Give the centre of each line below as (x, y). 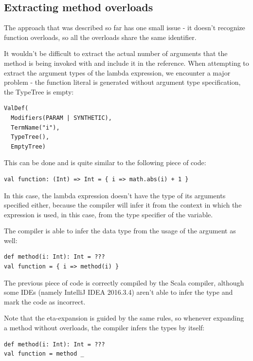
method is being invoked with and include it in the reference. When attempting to (126, 63)
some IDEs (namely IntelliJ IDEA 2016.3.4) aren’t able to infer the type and (118, 292)
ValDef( (16, 108)
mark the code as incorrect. (45, 301)
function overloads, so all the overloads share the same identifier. (100, 37)
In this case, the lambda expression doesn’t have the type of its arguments (115, 195)
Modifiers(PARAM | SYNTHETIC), (61, 118)
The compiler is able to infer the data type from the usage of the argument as (120, 231)
